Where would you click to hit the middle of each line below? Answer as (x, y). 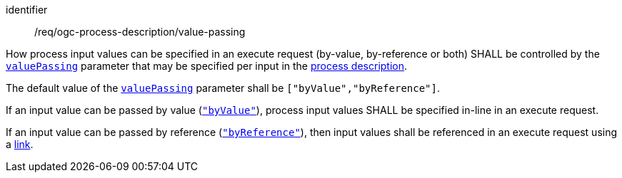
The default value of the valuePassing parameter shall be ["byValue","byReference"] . (223, 88)
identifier (27, 10)
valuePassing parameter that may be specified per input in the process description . (207, 66)
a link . (20, 144)
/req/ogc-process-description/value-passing (140, 32)
